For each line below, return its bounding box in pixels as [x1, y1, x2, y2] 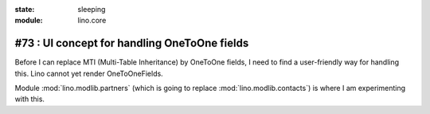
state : [14, 5, 35, 14]
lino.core [77, 16, 107, 26]
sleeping [77, 5, 106, 14]
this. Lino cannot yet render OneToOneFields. [14, 69, 163, 78]
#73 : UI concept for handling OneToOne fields [14, 37, 249, 50]
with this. [14, 94, 45, 104]
